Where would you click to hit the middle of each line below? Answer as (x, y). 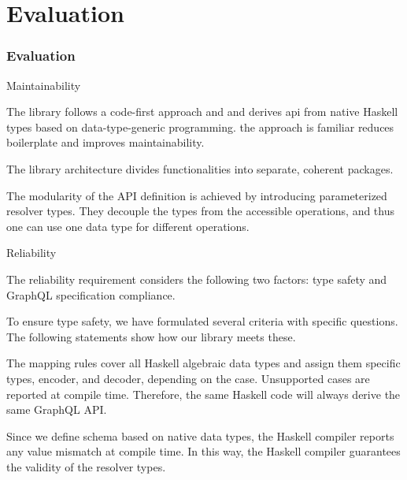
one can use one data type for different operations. (128, 226)
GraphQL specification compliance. (91, 294)
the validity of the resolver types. (86, 466)
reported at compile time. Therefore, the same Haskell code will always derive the (203, 394)
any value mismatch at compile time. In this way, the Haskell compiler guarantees (203, 451)
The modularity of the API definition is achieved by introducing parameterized (197, 195)
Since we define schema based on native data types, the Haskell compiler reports (200, 435)
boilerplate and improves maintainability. (105, 142)
